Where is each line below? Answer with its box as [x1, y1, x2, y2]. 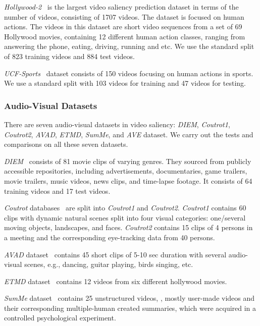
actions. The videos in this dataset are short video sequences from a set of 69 [4, 21, 242, 32]
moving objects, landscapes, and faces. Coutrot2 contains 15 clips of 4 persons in [4, 222, 253, 233]
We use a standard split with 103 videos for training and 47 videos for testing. [4, 78, 246, 88]
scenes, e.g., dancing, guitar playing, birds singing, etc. [24, 259, 193, 269]
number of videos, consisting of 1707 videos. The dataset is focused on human [4, 11, 244, 22]
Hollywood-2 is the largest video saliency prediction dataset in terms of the [4, 2, 239, 12]
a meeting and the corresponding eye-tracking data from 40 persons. [4, 232, 215, 242]
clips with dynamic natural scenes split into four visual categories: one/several [4, 212, 246, 223]
